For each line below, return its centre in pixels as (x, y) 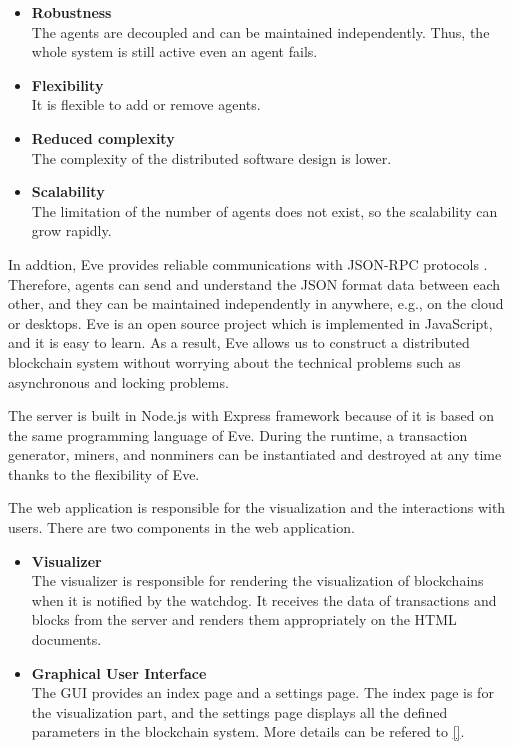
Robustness (71, 12)
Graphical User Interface (119, 672)
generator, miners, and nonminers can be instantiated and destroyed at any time (255, 454)
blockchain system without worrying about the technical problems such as (234, 361)
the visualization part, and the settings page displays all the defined (239, 711)
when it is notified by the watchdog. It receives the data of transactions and (264, 599)
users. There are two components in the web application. (181, 527)
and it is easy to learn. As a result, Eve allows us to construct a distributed (239, 342)
